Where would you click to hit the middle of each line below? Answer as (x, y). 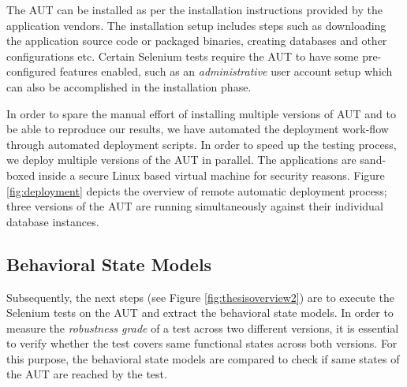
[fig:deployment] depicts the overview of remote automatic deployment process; (197, 190)
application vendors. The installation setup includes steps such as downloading (196, 25)
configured (32, 71)
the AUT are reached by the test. (87, 374)
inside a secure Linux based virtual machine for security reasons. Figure (211, 175)
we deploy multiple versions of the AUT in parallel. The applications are (181, 160)
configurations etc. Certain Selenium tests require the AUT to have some (183, 56)
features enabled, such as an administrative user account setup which (226, 71)
